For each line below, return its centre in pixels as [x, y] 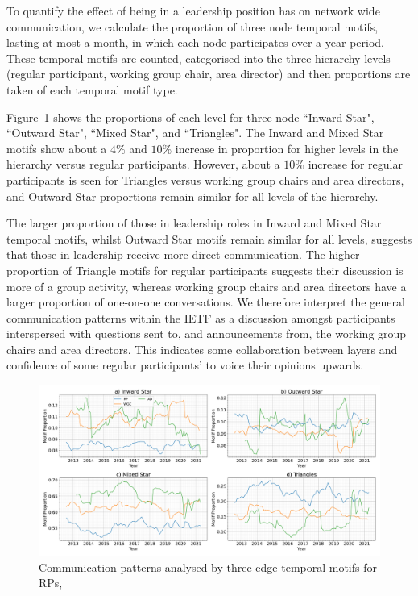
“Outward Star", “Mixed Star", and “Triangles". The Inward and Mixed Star [195, 133]
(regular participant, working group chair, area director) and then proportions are [209, 74]
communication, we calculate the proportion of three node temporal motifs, [192, 26]
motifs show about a [57, 148]
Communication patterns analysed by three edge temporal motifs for [208, 567]
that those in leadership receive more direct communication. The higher [183, 254]
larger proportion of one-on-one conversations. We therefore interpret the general [206, 302]
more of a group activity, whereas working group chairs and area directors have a [207, 286]
